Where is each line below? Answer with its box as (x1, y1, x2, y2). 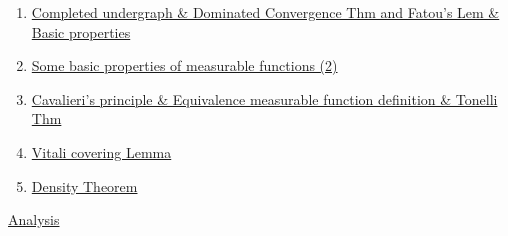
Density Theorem (31, 175, 138, 196)
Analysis (8, 209, 60, 230)
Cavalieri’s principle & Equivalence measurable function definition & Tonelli (31, 88, 498, 109)
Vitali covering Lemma (31, 141, 172, 162)
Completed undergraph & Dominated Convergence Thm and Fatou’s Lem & (31, 2, 500, 22)
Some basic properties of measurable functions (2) (31, 55, 338, 76)
